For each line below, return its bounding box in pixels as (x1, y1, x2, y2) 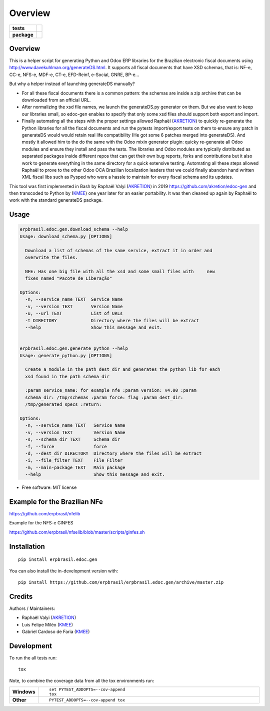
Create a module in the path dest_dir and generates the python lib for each (25, 367, 220, 372)
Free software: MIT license (21, 484, 77, 490)
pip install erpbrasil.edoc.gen (18, 557, 97, 562)
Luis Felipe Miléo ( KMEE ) (21, 621, 73, 627)
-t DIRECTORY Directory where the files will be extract (25, 318, 199, 323)
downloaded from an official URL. (21, 97, 91, 103)
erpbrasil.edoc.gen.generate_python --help (19, 346, 128, 351)
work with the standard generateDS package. (9, 197, 103, 203)
